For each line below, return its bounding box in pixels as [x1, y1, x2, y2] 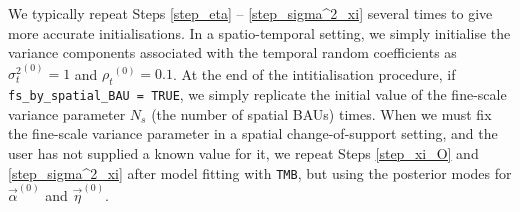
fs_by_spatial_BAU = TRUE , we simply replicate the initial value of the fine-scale [8, 84, 507, 105]
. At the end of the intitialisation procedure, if [173, 63, 456, 84]
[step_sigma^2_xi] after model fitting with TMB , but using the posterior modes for [8, 162, 512, 183]
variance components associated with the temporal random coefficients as [8, 42, 457, 63]
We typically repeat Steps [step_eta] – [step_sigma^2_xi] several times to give [8, 3, 493, 23]
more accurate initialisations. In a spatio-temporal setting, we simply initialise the [8, 22, 511, 43]
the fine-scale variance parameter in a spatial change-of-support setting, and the [8, 123, 498, 144]
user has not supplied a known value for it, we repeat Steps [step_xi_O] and [8, 142, 479, 163]
